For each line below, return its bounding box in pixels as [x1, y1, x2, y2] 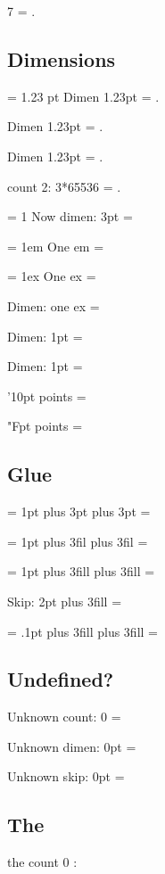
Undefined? [7, 665, 114, 693]
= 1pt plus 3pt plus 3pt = [7, 502, 151, 521]
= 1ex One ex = [7, 267, 96, 285]
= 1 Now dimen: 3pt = [7, 207, 133, 226]
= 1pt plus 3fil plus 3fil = [7, 532, 148, 550]
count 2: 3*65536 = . [7, 177, 121, 195]
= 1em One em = [7, 236, 104, 255]
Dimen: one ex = [7, 296, 100, 315]
